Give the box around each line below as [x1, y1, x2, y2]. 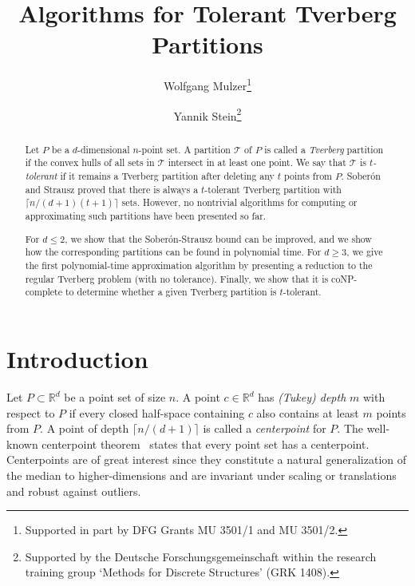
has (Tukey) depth [258, 389, 346, 406]
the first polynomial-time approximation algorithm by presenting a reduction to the [25, 259, 373, 272]
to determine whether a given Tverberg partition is [65, 285, 277, 299]
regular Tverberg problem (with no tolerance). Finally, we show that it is [25, 271, 329, 285]
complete [25, 285, 63, 299]
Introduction [6, 342, 148, 375]
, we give [346, 245, 383, 259]
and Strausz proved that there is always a [25, 182, 199, 196]
